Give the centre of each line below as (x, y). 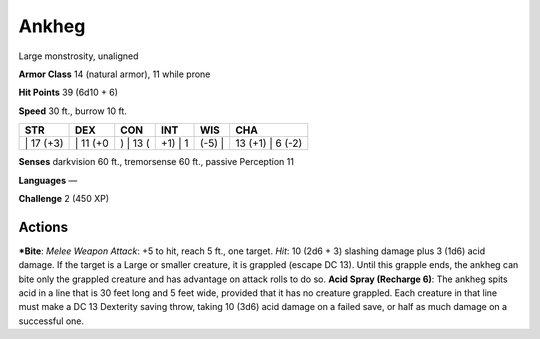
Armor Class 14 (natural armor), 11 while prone (114, 74)
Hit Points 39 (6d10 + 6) (68, 92)
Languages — (48, 180)
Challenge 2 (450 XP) (64, 198)
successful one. (51, 321)
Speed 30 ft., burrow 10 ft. (72, 111)
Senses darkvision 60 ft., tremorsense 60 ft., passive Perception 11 (156, 162)
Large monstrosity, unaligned (78, 56)
